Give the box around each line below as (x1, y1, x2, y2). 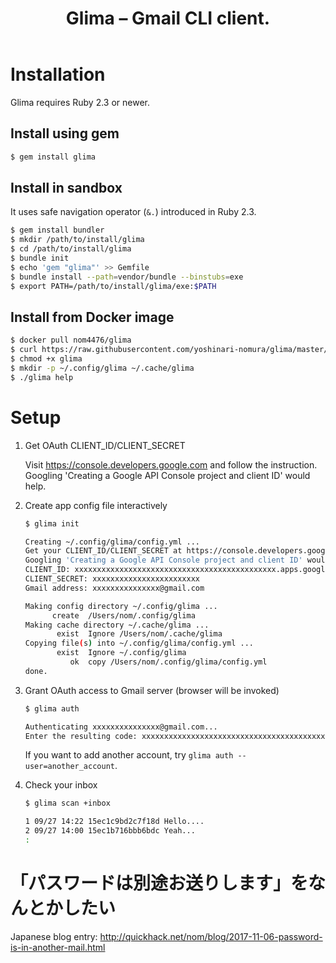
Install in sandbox (10, 180, 123, 197)
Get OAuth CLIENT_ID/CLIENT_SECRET (24, 439, 186, 451)
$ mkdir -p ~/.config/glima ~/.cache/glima (10, 363, 195, 373)
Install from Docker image (10, 308, 175, 326)
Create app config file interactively (24, 499, 168, 511)
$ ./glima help (10, 372, 74, 382)
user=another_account (24, 762, 115, 772)
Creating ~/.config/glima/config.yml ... (24, 537, 200, 547)
